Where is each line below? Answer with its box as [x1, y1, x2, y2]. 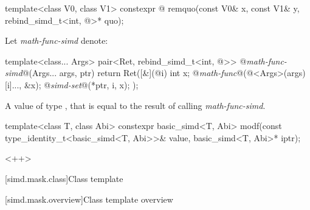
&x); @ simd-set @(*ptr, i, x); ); [24, 78, 139, 91]
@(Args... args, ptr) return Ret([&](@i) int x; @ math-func [22, 66, 237, 79]
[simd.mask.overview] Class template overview [5, 192, 173, 205]
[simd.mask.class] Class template [5, 172, 123, 184]
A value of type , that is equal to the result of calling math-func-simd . [5, 99, 266, 111]
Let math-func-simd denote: [5, 34, 108, 47]
